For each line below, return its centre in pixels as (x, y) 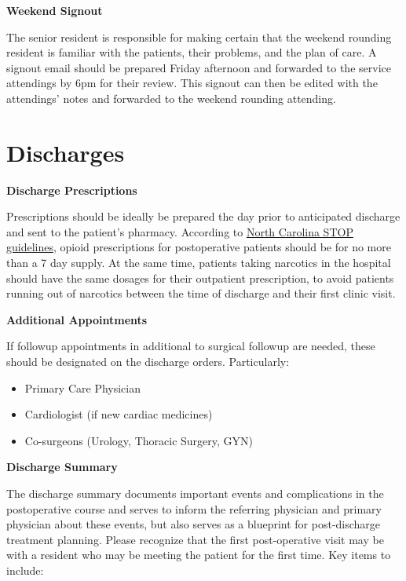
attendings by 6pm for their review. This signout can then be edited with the (192, 83)
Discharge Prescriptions (72, 190)
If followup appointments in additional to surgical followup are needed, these (191, 346)
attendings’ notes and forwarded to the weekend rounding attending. (171, 98)
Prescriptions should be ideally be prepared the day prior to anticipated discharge (203, 216)
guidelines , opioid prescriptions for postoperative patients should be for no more (199, 247)
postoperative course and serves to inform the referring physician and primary (194, 508)
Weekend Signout (55, 10)
